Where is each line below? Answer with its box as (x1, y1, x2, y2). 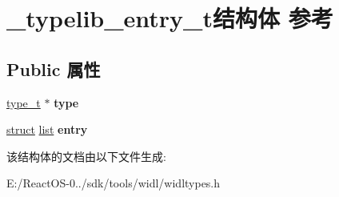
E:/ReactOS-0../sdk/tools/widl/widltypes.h (6, 175, 221, 191)
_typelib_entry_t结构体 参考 (6, 2, 333, 34)
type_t (6, 94, 41, 111)
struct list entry (6, 121, 88, 138)
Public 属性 (6, 56, 101, 81)
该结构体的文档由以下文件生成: (6, 147, 166, 164)
